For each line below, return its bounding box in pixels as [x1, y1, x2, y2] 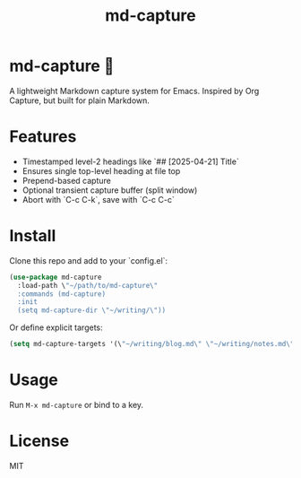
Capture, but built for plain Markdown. [9, 95, 150, 106]
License [9, 431, 70, 451]
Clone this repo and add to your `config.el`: [9, 255, 168, 265]
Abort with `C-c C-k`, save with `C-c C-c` [21, 194, 175, 204]
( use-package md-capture [9, 273, 102, 282]
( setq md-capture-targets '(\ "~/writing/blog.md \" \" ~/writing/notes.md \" [9, 340, 295, 349]
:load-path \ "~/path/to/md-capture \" [17, 281, 159, 290]
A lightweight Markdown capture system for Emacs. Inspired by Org [9, 85, 260, 96]
